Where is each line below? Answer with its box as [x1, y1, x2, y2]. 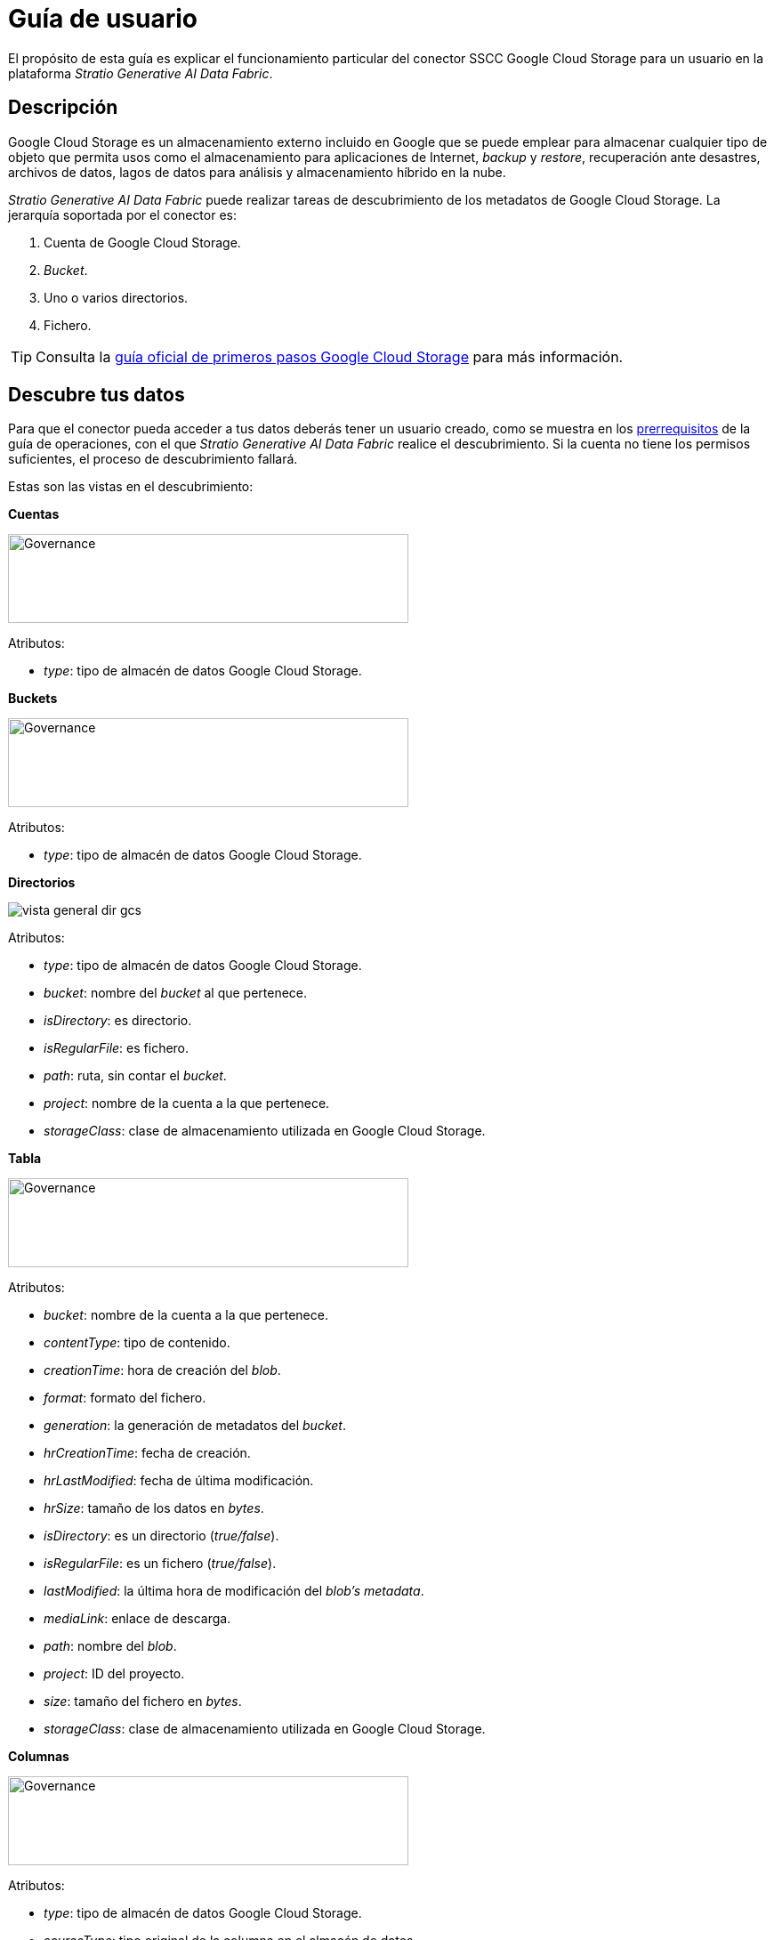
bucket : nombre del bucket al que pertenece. [44, 985, 308, 1001]
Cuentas [8, 506, 60, 522]
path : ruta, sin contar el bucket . [44, 1068, 227, 1084]
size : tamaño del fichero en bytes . [44, 1693, 242, 1710]
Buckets [8, 691, 58, 707]
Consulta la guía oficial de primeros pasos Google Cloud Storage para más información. [36, 347, 624, 366]
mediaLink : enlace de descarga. [44, 1611, 231, 1627]
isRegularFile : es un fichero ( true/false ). [44, 1556, 277, 1572]
